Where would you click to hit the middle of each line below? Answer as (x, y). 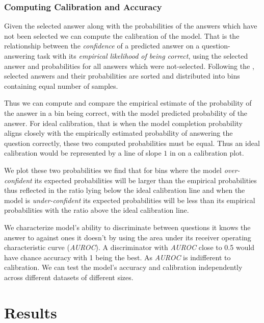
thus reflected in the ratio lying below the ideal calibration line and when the (125, 190)
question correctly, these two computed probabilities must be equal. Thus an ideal (132, 143)
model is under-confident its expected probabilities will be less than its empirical (130, 200)
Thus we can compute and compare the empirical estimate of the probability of (128, 103)
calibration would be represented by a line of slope (83, 153)
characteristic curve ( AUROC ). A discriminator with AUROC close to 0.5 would (129, 247)
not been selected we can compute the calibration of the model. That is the (122, 35)
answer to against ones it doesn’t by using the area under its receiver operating (128, 237)
